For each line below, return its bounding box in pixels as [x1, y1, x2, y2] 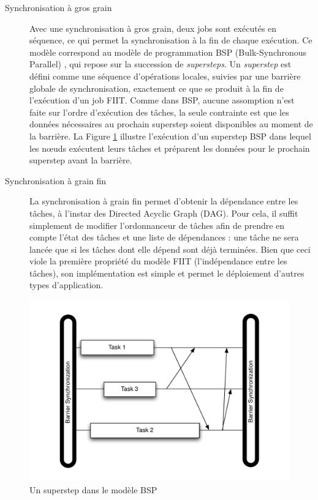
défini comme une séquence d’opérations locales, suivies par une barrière [29, 69, 301, 82]
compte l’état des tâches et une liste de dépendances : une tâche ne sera [29, 231, 299, 244]
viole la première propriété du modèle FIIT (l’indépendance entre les [29, 255, 287, 267]
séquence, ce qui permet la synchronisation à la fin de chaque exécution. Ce [29, 34, 312, 47]
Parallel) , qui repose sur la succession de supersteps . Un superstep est [29, 58, 292, 70]
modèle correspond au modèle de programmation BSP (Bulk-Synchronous [29, 45, 307, 58]
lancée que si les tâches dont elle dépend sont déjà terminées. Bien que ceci [29, 242, 311, 255]
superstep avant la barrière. [29, 154, 132, 166]
